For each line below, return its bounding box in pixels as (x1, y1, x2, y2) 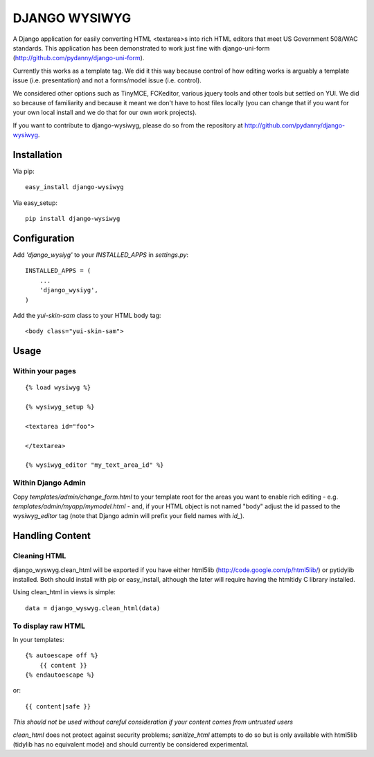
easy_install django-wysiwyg (25, 184, 124, 191)
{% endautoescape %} (25, 671, 95, 679)
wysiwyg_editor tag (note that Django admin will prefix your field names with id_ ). (12, 512, 245, 520)
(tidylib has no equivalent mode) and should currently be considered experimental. (12, 740, 249, 748)
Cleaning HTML (12, 551, 66, 561)
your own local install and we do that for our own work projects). (12, 108, 197, 117)
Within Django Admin (12, 478, 86, 488)
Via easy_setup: (12, 198, 58, 207)
